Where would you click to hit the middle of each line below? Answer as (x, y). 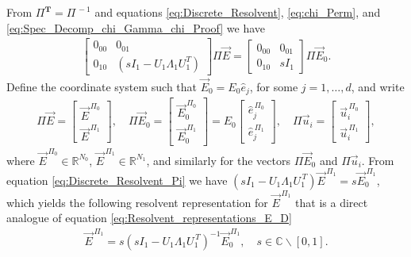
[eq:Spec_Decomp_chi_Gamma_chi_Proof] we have (136, 27)
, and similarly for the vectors (218, 160)
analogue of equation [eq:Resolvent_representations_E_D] (149, 218)
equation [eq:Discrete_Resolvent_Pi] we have (117, 180)
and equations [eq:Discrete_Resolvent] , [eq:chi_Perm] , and (238, 12)
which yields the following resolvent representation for (137, 202)
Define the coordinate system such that (102, 86)
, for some (274, 86)
